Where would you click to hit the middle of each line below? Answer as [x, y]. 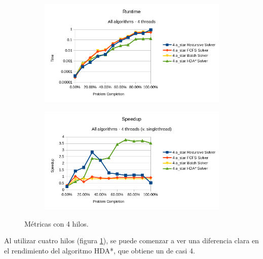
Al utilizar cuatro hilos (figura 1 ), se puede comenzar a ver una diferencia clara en [131, 240]
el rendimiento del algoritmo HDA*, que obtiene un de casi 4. [100, 250]
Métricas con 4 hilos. [57, 223]
